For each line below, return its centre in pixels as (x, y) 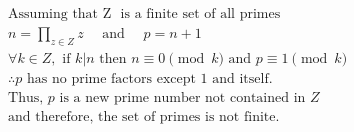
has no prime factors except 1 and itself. (150, 78)
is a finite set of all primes (200, 14)
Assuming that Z (60, 14)
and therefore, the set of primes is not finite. (144, 116)
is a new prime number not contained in (182, 97)
